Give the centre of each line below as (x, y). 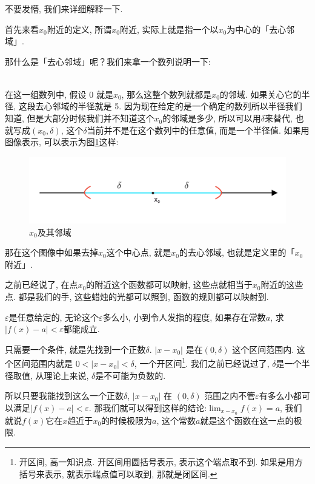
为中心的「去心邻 (261, 29)
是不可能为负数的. (131, 375)
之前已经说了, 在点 (41, 285)
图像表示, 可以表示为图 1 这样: (62, 142)
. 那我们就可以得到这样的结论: (148, 407)
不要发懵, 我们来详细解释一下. (64, 9)
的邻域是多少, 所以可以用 (212, 118)
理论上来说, (66, 375)
